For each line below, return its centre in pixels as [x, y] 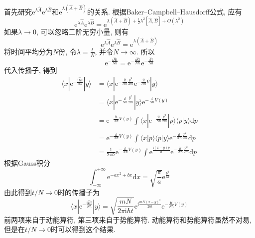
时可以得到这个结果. [83, 229]
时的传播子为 [79, 192]
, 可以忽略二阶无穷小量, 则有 [82, 31]
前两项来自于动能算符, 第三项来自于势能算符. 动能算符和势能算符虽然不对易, [128, 219]
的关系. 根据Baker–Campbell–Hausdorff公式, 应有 [164, 11]
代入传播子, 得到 [31, 70]
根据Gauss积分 [27, 162]
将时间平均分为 [28, 51]
